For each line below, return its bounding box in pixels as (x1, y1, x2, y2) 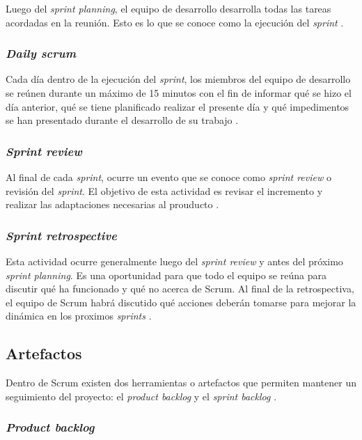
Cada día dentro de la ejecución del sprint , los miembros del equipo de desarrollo (6, 72, 351, 86)
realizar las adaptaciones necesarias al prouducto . (6, 197, 219, 212)
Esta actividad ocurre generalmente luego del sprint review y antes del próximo (6, 254, 343, 268)
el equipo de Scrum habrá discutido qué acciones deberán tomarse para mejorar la (6, 294, 356, 309)
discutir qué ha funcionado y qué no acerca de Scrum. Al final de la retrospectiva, (6, 281, 354, 296)
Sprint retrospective (6, 226, 117, 244)
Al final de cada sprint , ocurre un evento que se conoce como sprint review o (6, 170, 331, 184)
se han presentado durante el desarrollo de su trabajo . (6, 113, 239, 127)
